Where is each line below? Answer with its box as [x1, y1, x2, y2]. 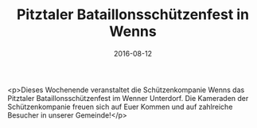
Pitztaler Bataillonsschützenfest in [16, 6, 250, 24]
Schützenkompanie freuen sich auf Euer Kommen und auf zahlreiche [7, 102, 233, 111]
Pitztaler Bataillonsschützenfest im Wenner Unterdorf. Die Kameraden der [7, 93, 249, 103]
